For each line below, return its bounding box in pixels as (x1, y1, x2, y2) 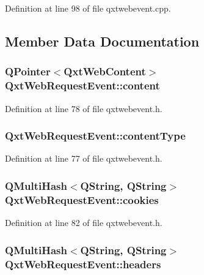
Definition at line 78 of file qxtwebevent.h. (5, 102, 162, 115)
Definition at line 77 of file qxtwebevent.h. (5, 152, 162, 165)
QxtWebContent (64, 64, 146, 79)
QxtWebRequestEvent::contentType (5, 128, 186, 143)
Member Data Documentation (5, 31, 200, 50)
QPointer (5, 64, 51, 79)
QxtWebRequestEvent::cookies (5, 192, 159, 207)
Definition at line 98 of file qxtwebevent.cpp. (5, 2, 171, 14)
